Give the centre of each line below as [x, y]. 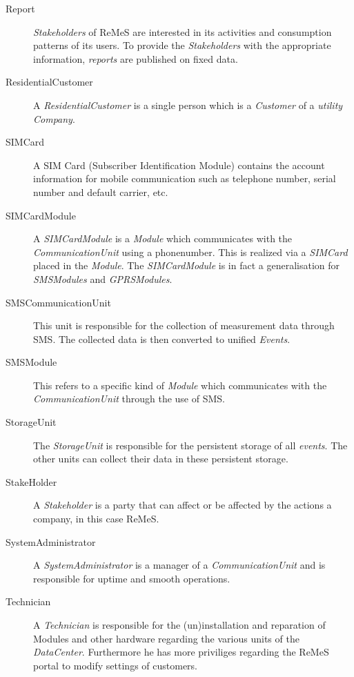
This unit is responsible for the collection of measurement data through [184, 325]
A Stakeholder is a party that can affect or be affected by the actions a [183, 505]
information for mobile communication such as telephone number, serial [185, 178]
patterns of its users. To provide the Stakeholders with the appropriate [182, 45]
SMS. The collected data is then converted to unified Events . [162, 338]
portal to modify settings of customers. [115, 665]
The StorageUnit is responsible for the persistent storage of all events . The [190, 445]
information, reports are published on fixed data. [136, 58]
